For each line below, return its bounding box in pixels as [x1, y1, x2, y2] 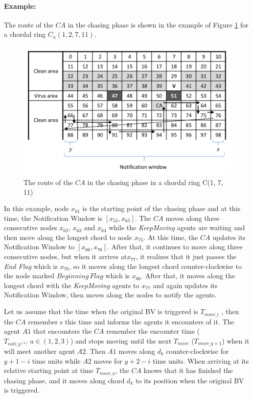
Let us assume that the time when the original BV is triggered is [4, 306, 198, 317]
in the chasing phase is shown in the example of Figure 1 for [68, 19, 249, 29]
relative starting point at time [4, 365, 93, 375]
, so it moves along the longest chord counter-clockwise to [69, 261, 242, 271]
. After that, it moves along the [141, 270, 235, 281]
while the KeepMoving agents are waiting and [109, 222, 245, 233]
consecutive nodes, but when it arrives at [4, 251, 127, 262]
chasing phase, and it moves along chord [4, 375, 125, 385]
